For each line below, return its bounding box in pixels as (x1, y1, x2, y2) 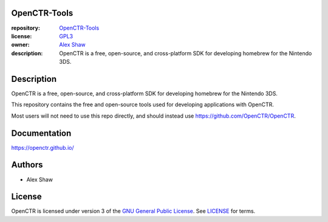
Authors (11, 160, 43, 170)
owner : (11, 41, 30, 49)
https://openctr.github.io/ (11, 144, 74, 151)
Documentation (11, 128, 72, 138)
